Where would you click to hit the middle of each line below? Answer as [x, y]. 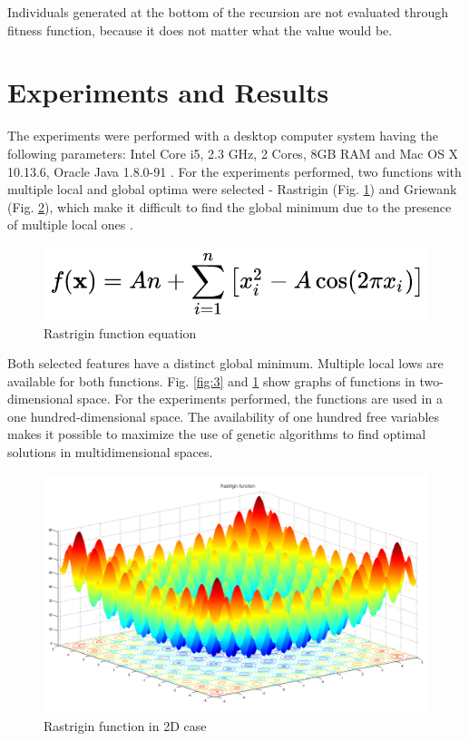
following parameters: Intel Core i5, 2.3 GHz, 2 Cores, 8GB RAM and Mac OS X [233, 153]
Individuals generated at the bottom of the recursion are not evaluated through [228, 12]
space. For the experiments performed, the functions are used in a [260, 399]
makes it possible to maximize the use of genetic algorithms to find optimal [217, 434]
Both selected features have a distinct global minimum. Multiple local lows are [225, 363]
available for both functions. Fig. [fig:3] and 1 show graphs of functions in [211, 380]
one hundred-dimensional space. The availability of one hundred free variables [224, 416]
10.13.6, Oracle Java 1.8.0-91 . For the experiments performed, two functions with [234, 171]
